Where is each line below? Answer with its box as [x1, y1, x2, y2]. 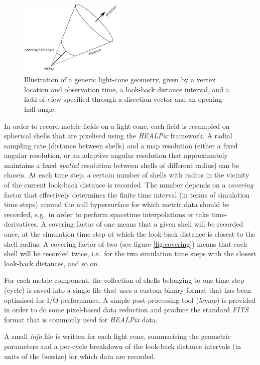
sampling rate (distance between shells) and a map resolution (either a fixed [4, 140, 238, 150]
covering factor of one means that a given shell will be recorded [48, 219, 243, 229]
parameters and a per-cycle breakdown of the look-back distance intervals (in [4, 340, 241, 351]
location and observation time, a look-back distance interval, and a [24, 84, 229, 94]
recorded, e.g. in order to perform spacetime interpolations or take [4, 209, 209, 219]
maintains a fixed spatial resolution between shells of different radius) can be [4, 159, 239, 170]
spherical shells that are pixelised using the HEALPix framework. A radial [4, 130, 232, 141]
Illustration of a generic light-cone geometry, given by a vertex [24, 74, 216, 85]
